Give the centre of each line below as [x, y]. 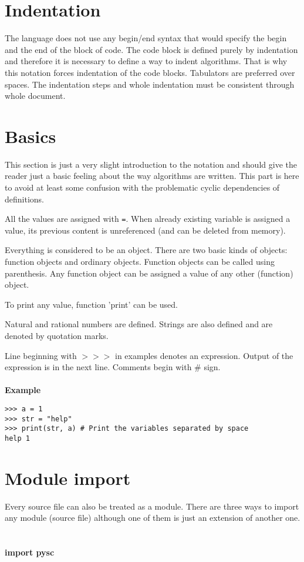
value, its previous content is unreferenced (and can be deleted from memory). [145, 230]
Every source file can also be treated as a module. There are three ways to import [152, 506]
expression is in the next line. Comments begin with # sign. [113, 367]
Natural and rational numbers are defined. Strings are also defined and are [139, 324]
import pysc [30, 552]
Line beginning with [41, 355]
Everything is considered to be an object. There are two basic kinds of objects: [146, 250]
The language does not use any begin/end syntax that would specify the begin [146, 38]
